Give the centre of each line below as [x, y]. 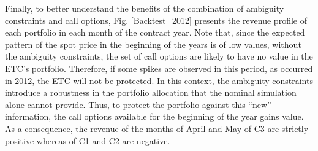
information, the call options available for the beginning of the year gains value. [154, 116]
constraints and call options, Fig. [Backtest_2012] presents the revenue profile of [156, 20]
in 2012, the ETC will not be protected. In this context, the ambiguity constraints [159, 80]
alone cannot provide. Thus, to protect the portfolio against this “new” [138, 104]
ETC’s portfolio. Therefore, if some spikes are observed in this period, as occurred [159, 68]
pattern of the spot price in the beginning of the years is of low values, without [153, 44]
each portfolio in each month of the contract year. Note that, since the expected [155, 32]
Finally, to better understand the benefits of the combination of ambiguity [145, 8]
